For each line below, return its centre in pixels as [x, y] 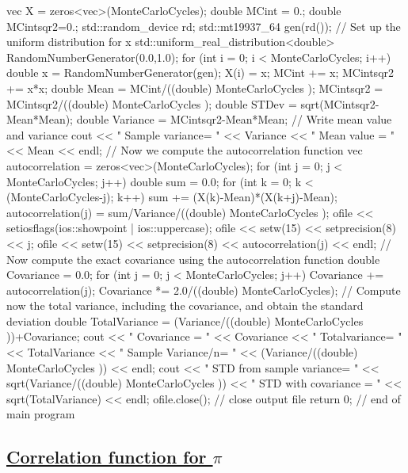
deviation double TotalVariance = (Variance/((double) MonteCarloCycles [185, 320]
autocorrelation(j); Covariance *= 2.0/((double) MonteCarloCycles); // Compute [204, 290]
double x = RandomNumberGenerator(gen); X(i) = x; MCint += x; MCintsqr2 [200, 72]
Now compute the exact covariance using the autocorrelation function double [193, 259]
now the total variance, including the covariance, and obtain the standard [185, 305]
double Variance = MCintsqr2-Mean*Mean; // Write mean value [234, 119]
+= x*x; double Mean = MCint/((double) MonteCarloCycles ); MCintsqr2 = [195, 88]
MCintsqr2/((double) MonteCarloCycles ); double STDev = [152, 103]
